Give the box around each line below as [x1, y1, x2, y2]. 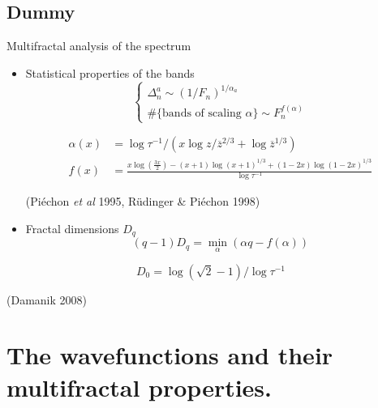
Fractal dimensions [25, 219, 119, 236]
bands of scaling [162, 107, 242, 119]
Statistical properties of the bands [25, 64, 195, 81]
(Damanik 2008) [6, 291, 87, 308]
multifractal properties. [6, 370, 273, 403]
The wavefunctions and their [6, 338, 333, 372]
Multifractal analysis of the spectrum [6, 37, 191, 54]
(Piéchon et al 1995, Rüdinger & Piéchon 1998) [25, 193, 260, 210]
